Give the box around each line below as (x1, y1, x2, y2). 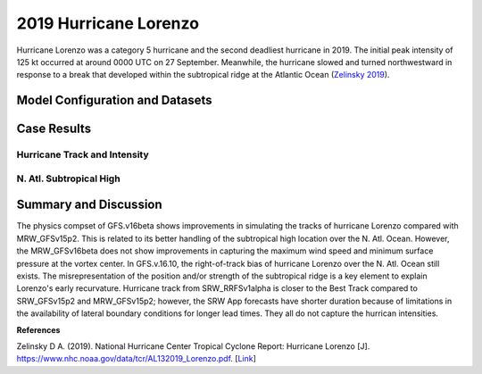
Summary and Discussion (16, 197, 162, 212)
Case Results (16, 121, 92, 137)
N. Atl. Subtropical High (16, 172, 120, 185)
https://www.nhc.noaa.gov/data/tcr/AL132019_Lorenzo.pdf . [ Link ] (16, 353, 256, 364)
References (16, 324, 61, 335)
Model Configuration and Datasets (16, 93, 213, 108)
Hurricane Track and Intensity (16, 148, 149, 161)
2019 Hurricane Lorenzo (16, 13, 200, 33)
